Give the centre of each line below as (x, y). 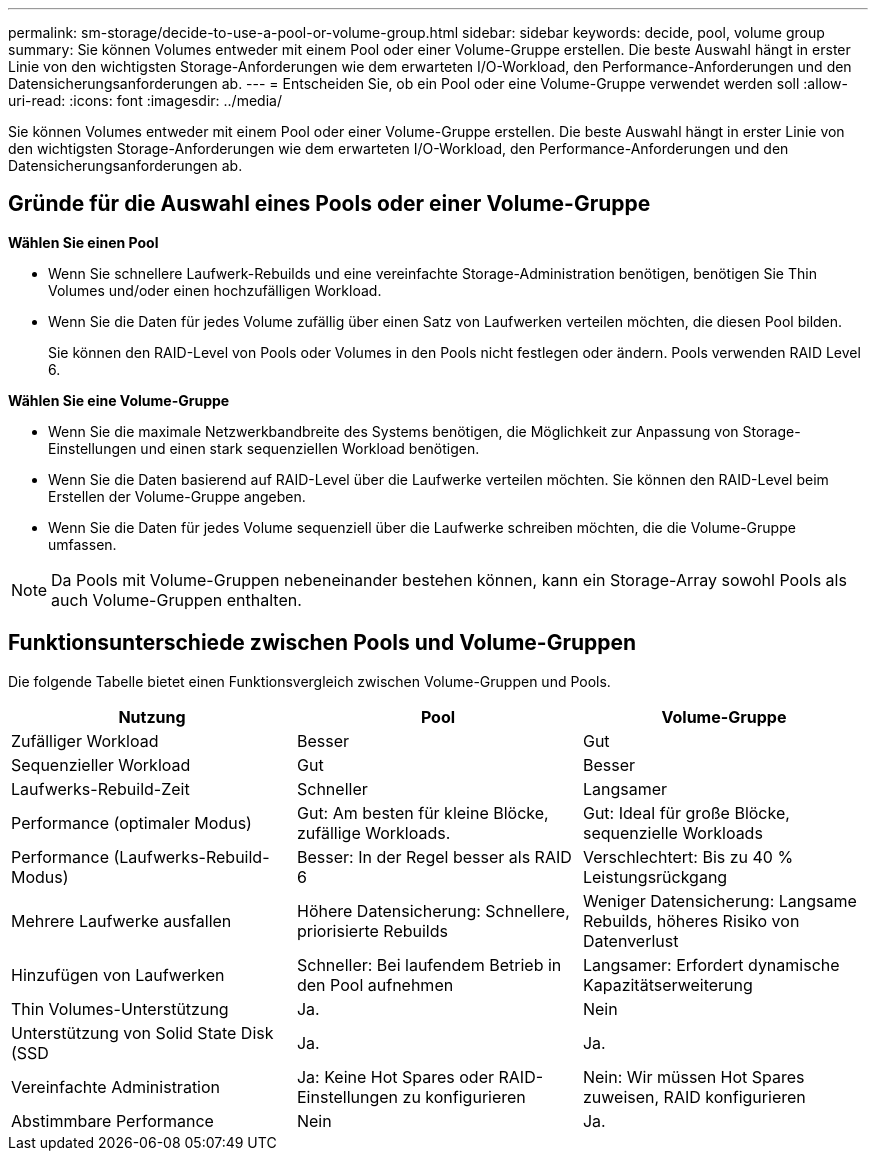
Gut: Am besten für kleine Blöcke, (422, 812)
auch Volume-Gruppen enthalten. (176, 599)
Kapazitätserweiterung (667, 984)
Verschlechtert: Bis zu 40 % (688, 856)
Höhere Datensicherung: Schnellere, (433, 910)
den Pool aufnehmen (375, 984)
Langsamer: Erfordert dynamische (711, 964)
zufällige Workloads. (373, 832)
